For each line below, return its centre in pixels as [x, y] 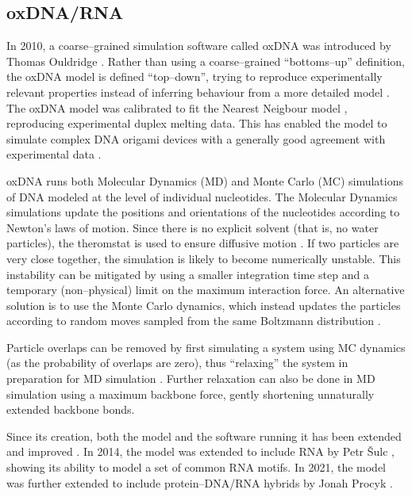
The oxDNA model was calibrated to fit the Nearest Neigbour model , [177, 107]
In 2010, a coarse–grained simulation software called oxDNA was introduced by [199, 46]
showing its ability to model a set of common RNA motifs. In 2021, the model [196, 467]
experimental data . [54, 154]
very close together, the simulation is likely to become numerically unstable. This [204, 258]
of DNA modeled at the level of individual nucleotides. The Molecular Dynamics [202, 196]
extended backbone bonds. [71, 409]
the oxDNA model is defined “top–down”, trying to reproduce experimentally [194, 76]
